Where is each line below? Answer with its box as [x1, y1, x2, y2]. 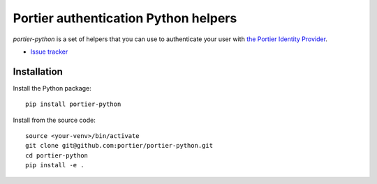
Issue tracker [30, 47, 68, 56]
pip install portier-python [25, 100, 121, 108]
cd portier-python [25, 151, 89, 160]
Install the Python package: [13, 84, 91, 92]
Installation [13, 66, 63, 77]
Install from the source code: [13, 116, 96, 124]
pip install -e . [25, 161, 84, 169]
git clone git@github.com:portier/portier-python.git [25, 141, 213, 150]
